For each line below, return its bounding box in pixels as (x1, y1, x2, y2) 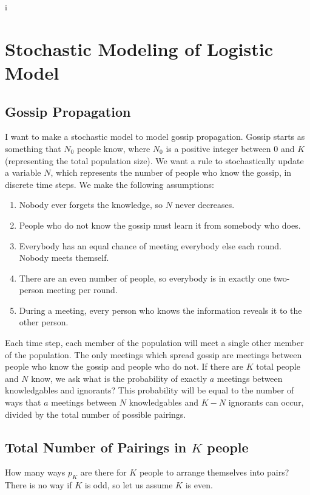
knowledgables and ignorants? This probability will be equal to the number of (5, 384, 294, 396)
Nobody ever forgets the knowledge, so (19, 198, 163, 211)
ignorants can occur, (228, 396, 304, 409)
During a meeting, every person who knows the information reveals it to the (19, 303, 302, 316)
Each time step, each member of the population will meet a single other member (5, 336, 304, 349)
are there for (80, 466, 127, 479)
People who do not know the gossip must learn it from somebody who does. (19, 218, 301, 231)
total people (256, 360, 300, 373)
